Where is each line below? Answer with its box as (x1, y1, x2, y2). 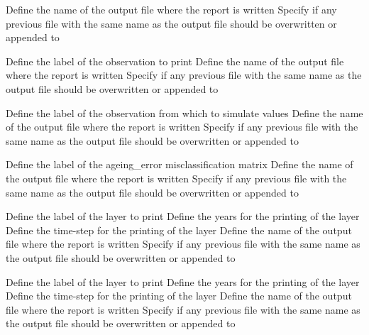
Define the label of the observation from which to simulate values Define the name (6, 105, 363, 120)
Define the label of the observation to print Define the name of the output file (6, 53, 344, 68)
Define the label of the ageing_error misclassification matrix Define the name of (6, 157, 353, 172)
